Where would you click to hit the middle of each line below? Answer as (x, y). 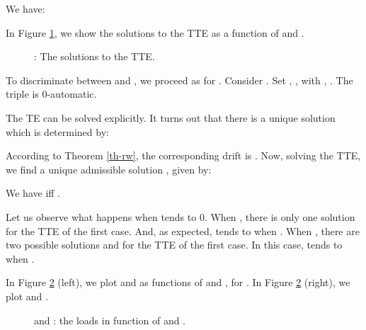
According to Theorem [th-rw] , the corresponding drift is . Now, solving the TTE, (183, 155)
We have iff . (33, 193)
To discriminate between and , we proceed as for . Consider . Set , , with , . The (179, 80)
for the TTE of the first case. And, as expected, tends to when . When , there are (183, 231)
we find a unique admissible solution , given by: (109, 169)
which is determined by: (57, 131)
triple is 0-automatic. (51, 94)
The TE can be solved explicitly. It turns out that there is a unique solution (171, 117)
